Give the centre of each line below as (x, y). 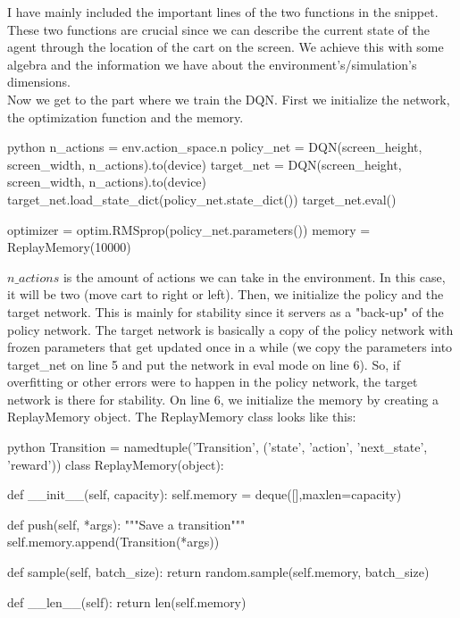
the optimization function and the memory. (125, 117)
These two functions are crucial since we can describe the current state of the (219, 29)
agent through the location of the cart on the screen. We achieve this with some (226, 47)
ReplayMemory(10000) (69, 247)
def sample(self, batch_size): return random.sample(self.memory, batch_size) (218, 572)
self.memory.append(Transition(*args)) (113, 542)
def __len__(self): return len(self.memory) (127, 601)
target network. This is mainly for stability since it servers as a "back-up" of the (226, 311)
